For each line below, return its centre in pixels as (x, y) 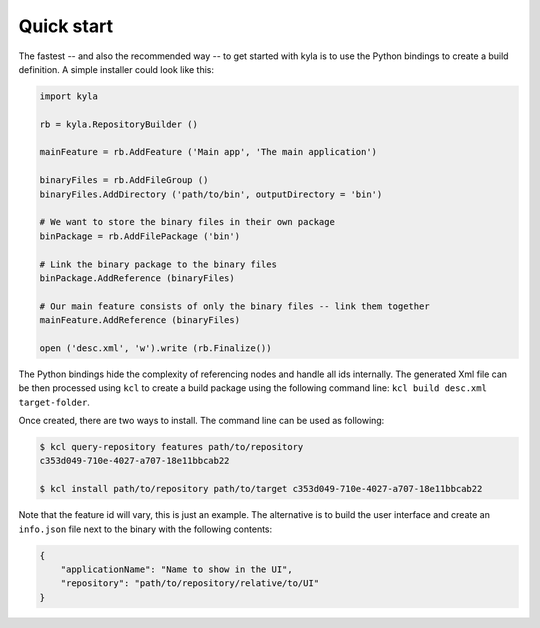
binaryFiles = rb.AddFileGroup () (124, 180)
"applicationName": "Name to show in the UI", (177, 569)
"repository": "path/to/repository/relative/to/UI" (190, 583)
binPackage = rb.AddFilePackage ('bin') (139, 236)
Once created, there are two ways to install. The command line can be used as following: (201, 421)
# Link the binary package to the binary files (158, 264)
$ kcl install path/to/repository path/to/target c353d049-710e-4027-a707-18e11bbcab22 (261, 489)
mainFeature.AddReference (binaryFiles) (139, 320)
